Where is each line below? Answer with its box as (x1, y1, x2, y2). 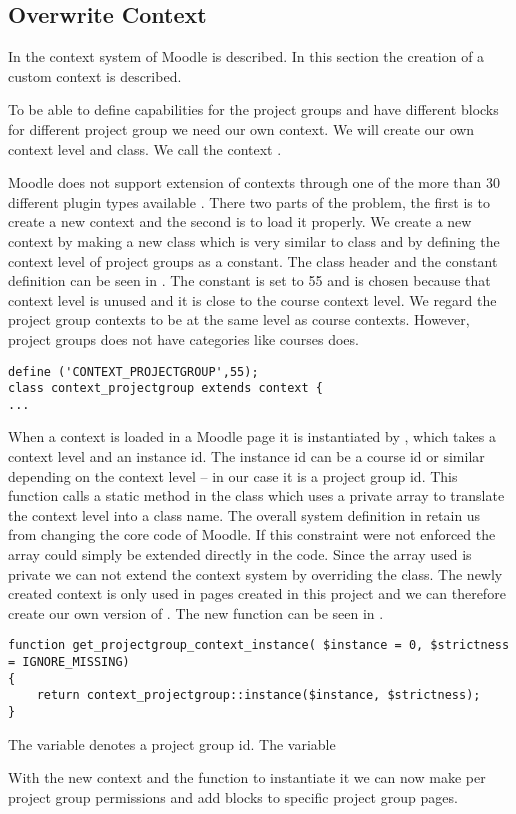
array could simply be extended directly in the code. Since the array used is (8, 544, 472, 565)
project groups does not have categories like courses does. (8, 328, 359, 349)
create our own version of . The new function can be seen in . (8, 602, 384, 623)
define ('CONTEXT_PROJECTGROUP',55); (8, 364, 259, 379)
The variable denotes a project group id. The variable (8, 733, 336, 754)
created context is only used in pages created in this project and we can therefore (8, 583, 506, 604)
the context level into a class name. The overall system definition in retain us (8, 504, 481, 525)
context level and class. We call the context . (8, 138, 282, 159)
